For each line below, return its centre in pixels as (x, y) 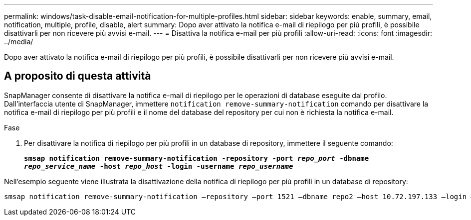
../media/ (19, 42)
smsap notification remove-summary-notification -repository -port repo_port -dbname (197, 158)
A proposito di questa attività (78, 76)
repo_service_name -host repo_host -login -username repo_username (159, 166)
